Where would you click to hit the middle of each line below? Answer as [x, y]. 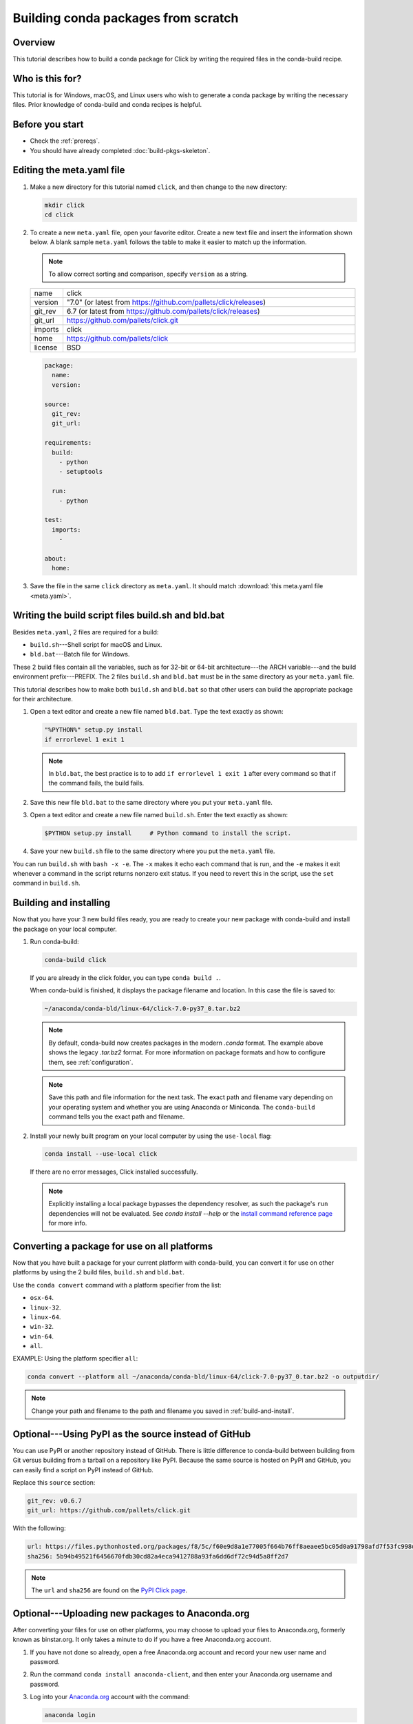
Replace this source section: [54, 1482]
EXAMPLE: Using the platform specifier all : [75, 1359]
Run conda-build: [54, 942]
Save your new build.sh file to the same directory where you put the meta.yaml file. [152, 851]
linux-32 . [45, 1307]
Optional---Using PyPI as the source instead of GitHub [132, 1434]
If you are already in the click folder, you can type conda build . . [126, 978]
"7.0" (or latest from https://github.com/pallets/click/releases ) [166, 302]
